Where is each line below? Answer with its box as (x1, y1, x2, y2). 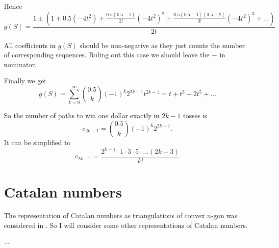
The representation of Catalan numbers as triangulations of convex (4, 210, 205, 221)
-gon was (211, 210, 237, 221)
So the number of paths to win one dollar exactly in (4, 110, 160, 121)
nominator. (4, 59, 37, 69)
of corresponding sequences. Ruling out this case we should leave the (4, 50, 210, 60)
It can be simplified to (4, 137, 71, 147)
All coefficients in (4, 40, 56, 50)
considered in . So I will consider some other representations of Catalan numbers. (4, 220, 248, 230)
